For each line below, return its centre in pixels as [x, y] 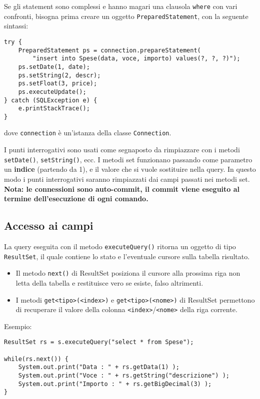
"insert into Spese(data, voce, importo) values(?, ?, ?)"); [136, 59]
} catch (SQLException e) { [51, 100]
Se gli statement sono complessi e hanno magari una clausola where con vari [121, 6]
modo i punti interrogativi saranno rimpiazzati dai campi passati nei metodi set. [127, 179]
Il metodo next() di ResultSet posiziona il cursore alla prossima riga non [128, 273]
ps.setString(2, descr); [59, 75]
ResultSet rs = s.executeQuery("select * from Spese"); [99, 342]
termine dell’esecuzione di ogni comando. [76, 199]
